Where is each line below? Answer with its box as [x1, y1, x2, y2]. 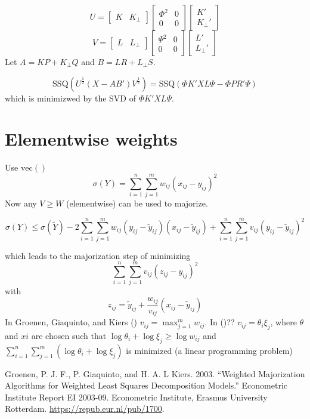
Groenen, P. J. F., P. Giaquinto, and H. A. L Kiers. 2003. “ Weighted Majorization [5, 367, 305, 380]
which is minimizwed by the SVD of [5, 91, 136, 104]
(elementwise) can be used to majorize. [66, 197, 208, 209]
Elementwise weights [5, 127, 178, 151]
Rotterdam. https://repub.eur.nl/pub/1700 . [5, 402, 165, 415]
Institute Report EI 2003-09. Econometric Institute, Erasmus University [5, 390, 268, 403]
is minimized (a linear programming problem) [126, 344, 293, 356]
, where [270, 316, 297, 328]
